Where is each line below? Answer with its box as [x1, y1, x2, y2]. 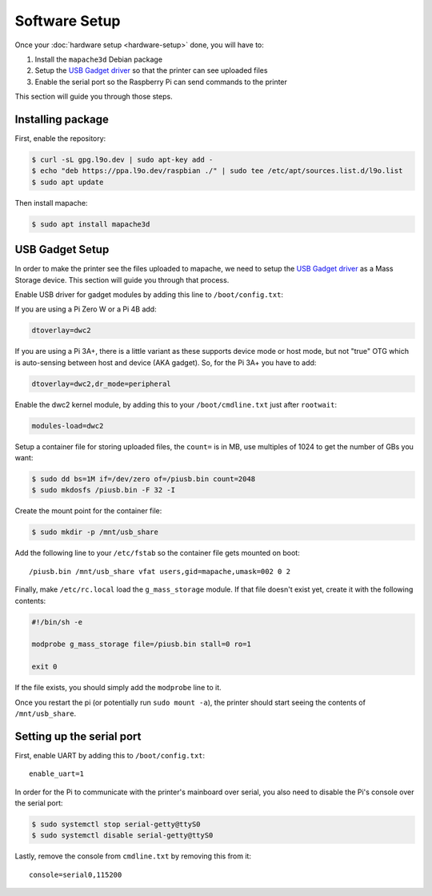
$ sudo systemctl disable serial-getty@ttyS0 [31, 831, 214, 840]
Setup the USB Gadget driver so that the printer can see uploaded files [34, 66, 268, 75]
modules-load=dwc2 [31, 421, 104, 430]
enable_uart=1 [29, 769, 84, 778]
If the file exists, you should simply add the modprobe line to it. [14, 683, 222, 693]
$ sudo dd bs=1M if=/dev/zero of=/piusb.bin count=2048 [31, 475, 256, 484]
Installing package [14, 112, 110, 126]
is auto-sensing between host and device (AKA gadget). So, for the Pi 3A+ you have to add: [14, 357, 317, 368]
